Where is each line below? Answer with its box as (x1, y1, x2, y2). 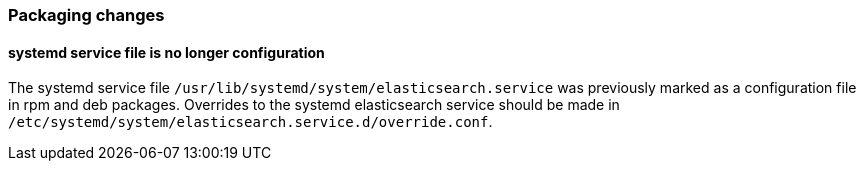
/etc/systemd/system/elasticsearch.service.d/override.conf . (8, 113, 493, 131)
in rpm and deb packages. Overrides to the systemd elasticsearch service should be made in (8, 96, 620, 114)
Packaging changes (8, 5, 165, 25)
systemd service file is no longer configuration (8, 43, 325, 61)
